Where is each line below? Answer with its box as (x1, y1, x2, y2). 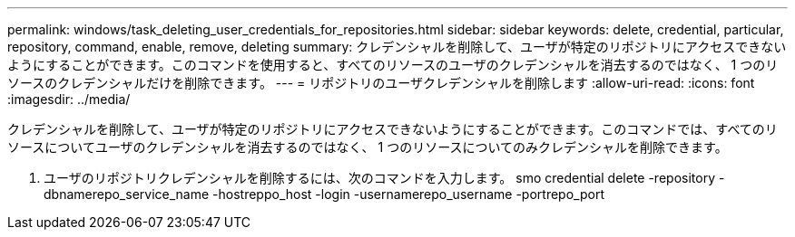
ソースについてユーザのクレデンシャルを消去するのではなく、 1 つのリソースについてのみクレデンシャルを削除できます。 (7, 139, 728, 155)
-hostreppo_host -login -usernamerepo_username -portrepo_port (212, 186, 604, 202)
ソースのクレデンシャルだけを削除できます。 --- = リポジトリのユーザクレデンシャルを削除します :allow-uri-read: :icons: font (7, 75, 755, 90)
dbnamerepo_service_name (44, 186, 210, 202)
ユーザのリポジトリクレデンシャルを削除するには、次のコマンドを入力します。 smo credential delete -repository (44, 170, 716, 185)
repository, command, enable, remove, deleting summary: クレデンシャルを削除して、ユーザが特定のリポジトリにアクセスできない (7, 39, 787, 54)
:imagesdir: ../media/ (7, 91, 131, 107)
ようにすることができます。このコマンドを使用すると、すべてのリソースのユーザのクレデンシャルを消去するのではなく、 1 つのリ (7, 57, 779, 72)
